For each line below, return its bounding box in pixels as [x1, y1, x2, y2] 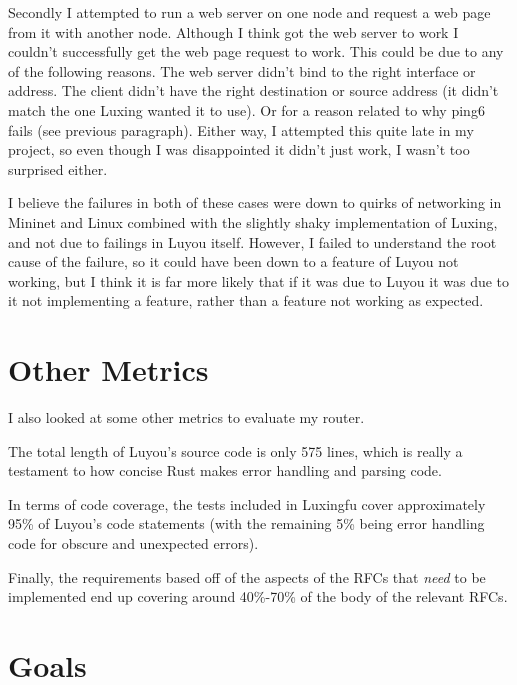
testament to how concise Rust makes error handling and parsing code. [8, 460, 442, 481]
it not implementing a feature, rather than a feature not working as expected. [8, 290, 484, 311]
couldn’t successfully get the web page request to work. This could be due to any [8, 41, 504, 62]
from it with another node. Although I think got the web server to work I [8, 21, 459, 42]
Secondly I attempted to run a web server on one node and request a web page [8, 2, 491, 22]
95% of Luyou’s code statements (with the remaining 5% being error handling [8, 513, 485, 534]
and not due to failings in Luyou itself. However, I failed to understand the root [8, 231, 497, 252]
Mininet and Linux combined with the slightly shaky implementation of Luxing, [8, 211, 498, 232]
